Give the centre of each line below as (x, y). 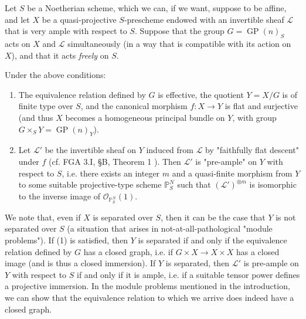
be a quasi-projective (79, 19)
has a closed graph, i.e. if (128, 251)
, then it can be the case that (213, 217)
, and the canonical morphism (134, 106)
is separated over (123, 217)
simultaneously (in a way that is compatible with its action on (179, 43)
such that (194, 184)
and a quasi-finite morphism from (232, 173)
